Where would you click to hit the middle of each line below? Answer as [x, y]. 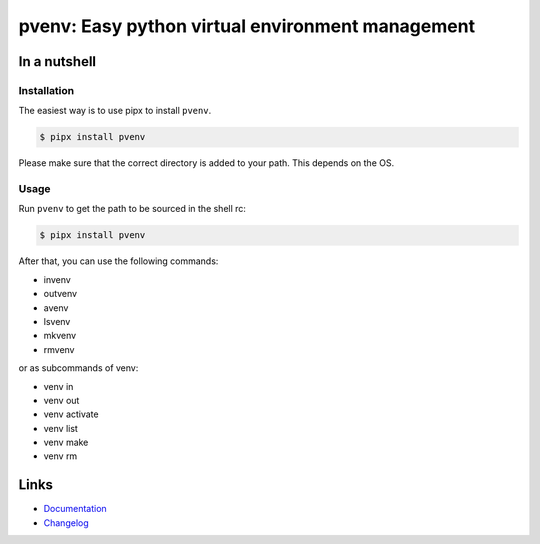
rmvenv [59, 349]
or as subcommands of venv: [78, 368]
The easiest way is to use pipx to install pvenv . [115, 111]
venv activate [71, 414]
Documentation [75, 509]
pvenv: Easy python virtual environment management [246, 26]
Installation [46, 90]
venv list [61, 428]
